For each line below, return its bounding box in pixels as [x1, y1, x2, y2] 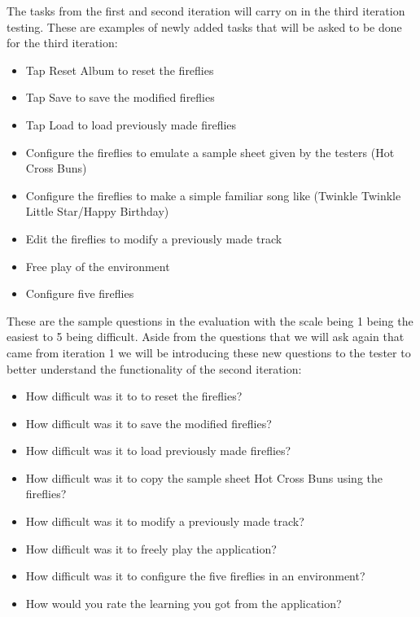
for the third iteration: [7, 34, 118, 51]
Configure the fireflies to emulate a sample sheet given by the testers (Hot [25, 143, 395, 160]
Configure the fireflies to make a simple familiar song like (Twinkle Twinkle [25, 186, 401, 203]
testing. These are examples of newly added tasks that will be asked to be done [7, 18, 402, 35]
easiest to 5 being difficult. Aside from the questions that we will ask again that [7, 328, 405, 345]
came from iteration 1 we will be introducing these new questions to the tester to [7, 344, 411, 361]
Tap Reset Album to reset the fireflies [25, 61, 214, 78]
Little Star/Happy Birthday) [25, 203, 169, 220]
